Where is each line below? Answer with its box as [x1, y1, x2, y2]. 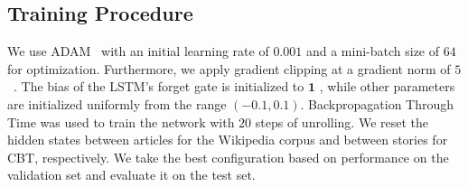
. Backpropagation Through [300, 94, 454, 113]
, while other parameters [319, 77, 455, 96]
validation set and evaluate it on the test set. [7, 165, 256, 184]
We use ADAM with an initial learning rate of [7, 42, 269, 61]
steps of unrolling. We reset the [255, 112, 429, 131]
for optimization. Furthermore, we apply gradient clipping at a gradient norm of [7, 59, 451, 78]
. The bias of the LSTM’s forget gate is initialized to [14, 77, 304, 96]
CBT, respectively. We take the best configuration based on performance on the [7, 147, 449, 166]
